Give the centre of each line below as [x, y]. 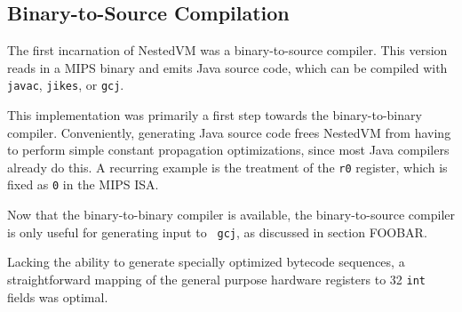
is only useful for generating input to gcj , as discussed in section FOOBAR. [217, 232]
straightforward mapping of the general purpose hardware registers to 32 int [216, 279]
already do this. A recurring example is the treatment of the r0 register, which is [227, 167]
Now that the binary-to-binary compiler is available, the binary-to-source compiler [231, 215]
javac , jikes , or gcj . [66, 85]
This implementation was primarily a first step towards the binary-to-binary [215, 115]
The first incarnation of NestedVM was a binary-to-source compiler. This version [227, 50]
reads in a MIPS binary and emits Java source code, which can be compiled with [227, 67]
